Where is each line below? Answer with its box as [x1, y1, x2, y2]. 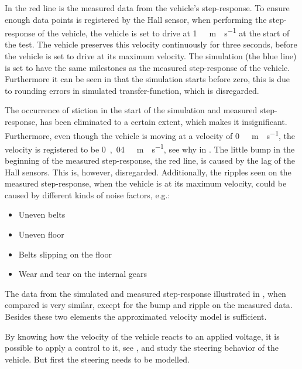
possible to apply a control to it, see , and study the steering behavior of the [5, 341, 279, 354]
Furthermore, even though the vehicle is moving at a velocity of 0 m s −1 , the [5, 127, 296, 141]
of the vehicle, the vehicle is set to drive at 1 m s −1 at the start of [37, 25, 290, 39]
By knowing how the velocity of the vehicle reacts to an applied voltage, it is [5, 330, 280, 342]
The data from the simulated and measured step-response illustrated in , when [5, 287, 286, 299]
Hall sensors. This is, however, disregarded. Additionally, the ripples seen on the [5, 165, 291, 178]
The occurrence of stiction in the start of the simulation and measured [5, 104, 258, 116]
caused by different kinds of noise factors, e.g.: [5, 188, 170, 201]
